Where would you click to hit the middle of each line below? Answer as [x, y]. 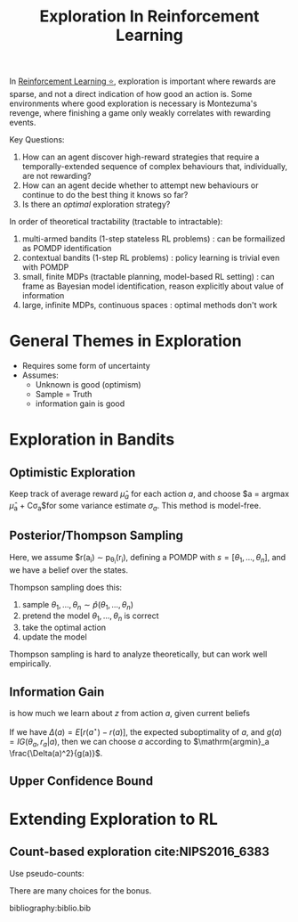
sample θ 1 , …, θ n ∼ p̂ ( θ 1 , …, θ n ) [78, 605]
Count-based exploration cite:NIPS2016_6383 [139, 852]
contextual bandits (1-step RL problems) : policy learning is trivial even [151, 258]
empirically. [30, 664]
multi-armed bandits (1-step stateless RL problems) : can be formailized [153, 239]
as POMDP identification [67, 249]
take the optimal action [64, 628]
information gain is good [80, 404]
